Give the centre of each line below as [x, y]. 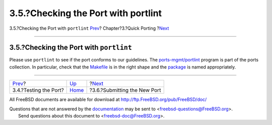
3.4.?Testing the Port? [38, 90]
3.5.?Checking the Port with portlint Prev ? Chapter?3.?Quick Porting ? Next [89, 28]
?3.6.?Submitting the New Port [125, 90]
